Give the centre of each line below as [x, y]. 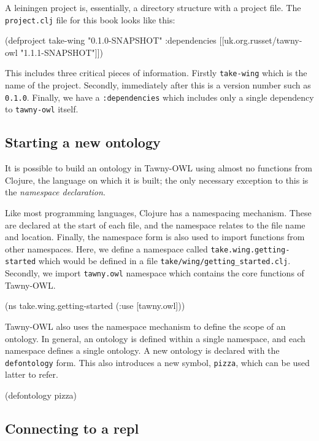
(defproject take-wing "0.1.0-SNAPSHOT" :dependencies [111, 40]
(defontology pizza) [41, 395]
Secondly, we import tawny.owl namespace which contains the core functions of [155, 273]
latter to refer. [32, 374]
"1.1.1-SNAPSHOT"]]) [62, 52]
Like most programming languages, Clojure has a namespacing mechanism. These [158, 212]
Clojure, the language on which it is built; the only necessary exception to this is [157, 180]
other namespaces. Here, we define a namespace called [106, 248]
